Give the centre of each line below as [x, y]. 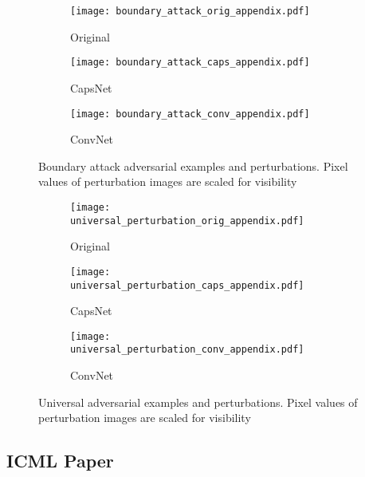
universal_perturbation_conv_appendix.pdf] [187, 350]
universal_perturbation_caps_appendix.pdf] [187, 285]
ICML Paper [60, 461]
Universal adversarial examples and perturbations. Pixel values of [198, 402]
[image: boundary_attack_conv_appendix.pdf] [190, 114]
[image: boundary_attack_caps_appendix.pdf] [190, 63]
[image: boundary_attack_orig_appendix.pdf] [190, 11]
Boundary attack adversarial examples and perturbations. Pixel [193, 166]
